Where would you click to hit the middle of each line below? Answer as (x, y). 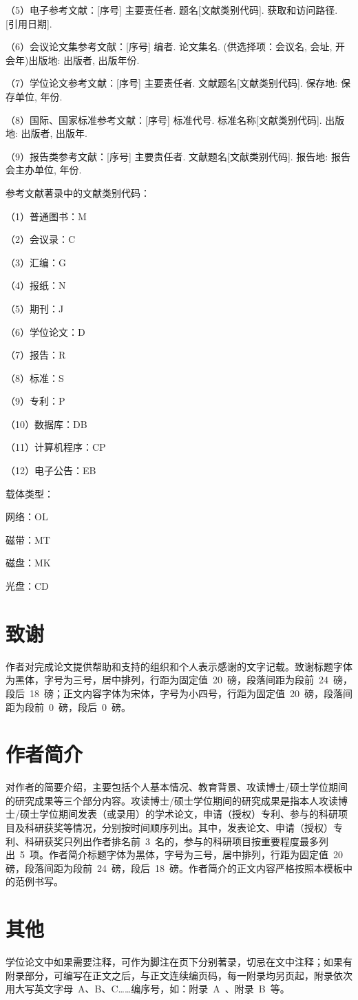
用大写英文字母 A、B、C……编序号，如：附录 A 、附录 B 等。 (148, 989)
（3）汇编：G (36, 262)
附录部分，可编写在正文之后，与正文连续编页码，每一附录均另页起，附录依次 (179, 975)
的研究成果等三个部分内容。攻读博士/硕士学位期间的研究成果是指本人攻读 (172, 800)
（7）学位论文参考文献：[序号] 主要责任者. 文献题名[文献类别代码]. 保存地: (172, 83)
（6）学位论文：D (45, 331)
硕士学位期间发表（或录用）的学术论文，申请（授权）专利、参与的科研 (179, 814)
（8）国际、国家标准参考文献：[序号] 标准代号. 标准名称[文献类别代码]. (164, 119)
